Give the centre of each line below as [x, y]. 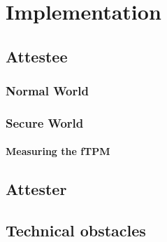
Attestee [37, 56]
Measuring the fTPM [58, 151]
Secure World [45, 122]
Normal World [47, 91]
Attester [36, 189]
